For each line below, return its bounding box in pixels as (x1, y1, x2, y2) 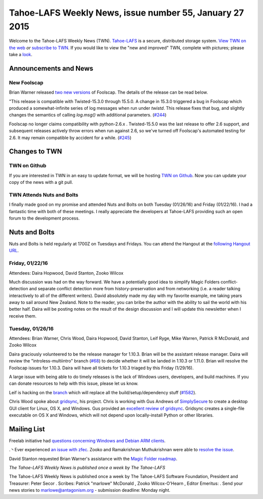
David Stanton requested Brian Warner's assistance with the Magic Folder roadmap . (9, 456, 178, 461)
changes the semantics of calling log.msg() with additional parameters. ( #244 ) (9, 112, 167, 118)
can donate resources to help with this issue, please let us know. (9, 380, 139, 386)
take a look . (9, 52, 33, 58)
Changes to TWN (9, 147, 62, 156)
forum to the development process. (9, 215, 80, 221)
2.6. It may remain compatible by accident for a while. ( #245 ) (9, 135, 131, 140)
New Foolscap (9, 79, 44, 86)
